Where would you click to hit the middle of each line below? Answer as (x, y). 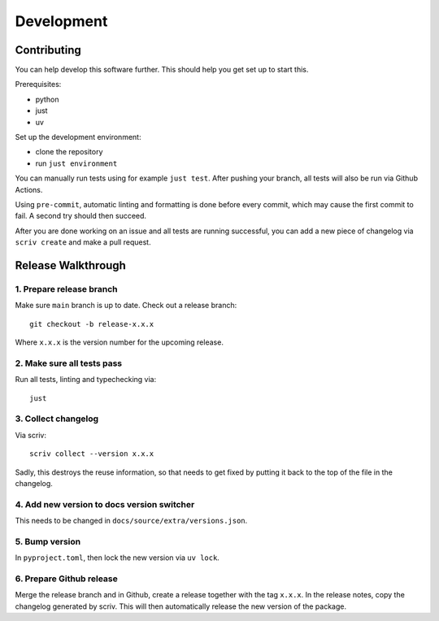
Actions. (29, 189)
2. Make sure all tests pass (69, 363)
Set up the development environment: (78, 137)
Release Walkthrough (70, 265)
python (47, 99)
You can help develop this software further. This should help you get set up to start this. (162, 70)
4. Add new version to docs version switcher (105, 504)
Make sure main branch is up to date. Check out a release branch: (126, 306)
